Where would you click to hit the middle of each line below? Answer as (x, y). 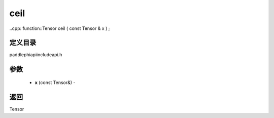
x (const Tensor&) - (55, 82)
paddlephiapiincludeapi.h (36, 55)
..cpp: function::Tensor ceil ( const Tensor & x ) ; (60, 28)
